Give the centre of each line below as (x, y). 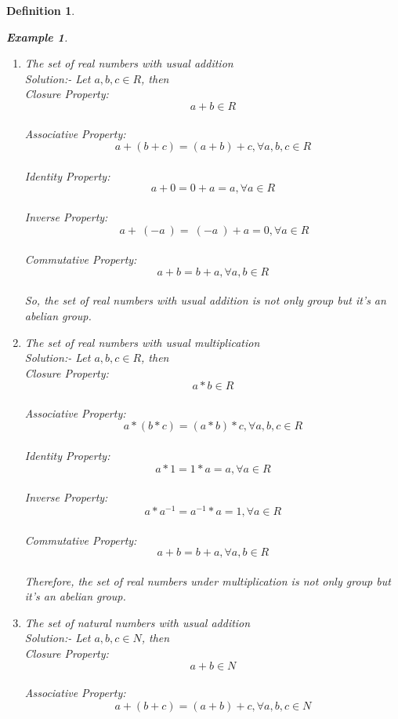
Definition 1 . (41, 10)
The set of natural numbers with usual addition (137, 622)
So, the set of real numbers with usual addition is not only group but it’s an (205, 300)
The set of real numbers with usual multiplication (142, 342)
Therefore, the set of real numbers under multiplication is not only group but (208, 580)
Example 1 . (37, 36)
